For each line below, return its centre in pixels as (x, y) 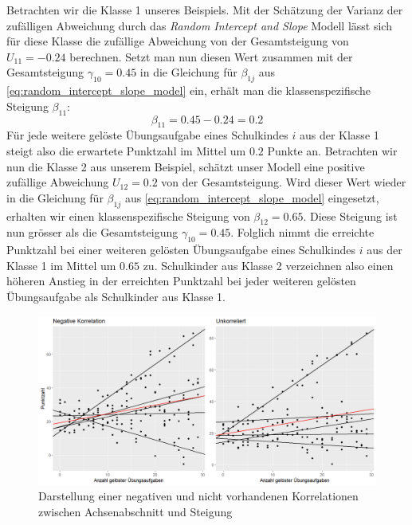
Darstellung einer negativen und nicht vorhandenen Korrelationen (198, 496)
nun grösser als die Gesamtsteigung (92, 232)
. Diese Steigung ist (350, 215)
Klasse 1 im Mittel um (61, 265)
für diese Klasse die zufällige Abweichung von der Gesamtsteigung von (178, 41)
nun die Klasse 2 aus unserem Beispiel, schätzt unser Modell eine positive (186, 166)
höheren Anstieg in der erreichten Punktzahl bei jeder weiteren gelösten (181, 281)
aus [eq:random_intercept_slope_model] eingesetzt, (252, 197)
